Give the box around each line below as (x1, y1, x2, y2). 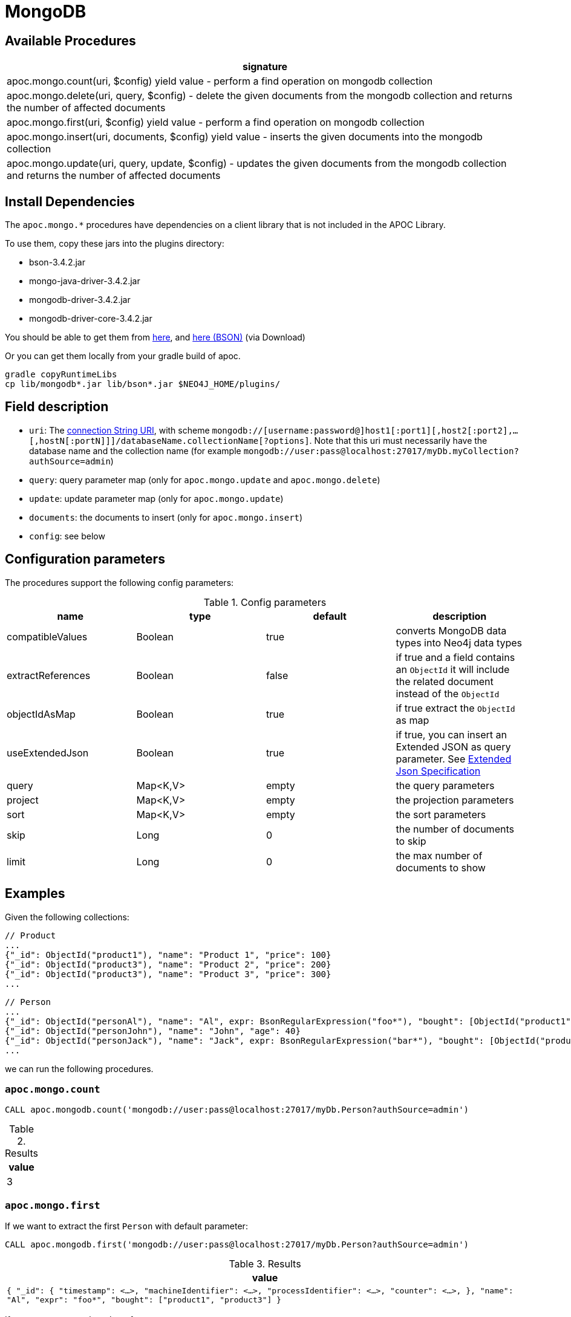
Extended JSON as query (396, 740, 511, 753)
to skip (396, 834, 426, 847)
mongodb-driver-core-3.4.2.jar (29, 313, 152, 324)
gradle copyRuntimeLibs (5, 369, 117, 380)
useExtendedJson (7, 746, 89, 759)
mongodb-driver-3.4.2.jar (29, 294, 131, 305)
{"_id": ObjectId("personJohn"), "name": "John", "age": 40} (5, 1026, 301, 1036)
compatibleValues (7, 630, 88, 643)
